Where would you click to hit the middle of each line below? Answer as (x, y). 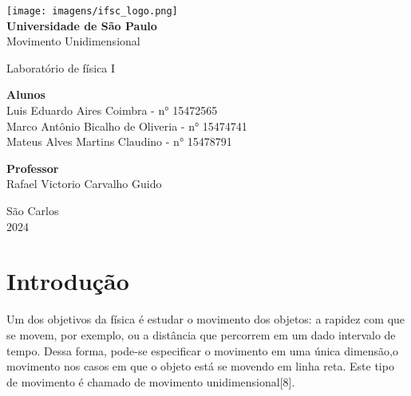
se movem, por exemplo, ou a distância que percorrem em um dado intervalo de (201, 334)
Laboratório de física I (61, 67)
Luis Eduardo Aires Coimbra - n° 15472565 (112, 110)
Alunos (26, 94)
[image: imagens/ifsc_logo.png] (92, 11)
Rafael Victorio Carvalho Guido (84, 184)
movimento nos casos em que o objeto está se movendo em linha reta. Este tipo (200, 366)
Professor (33, 168)
